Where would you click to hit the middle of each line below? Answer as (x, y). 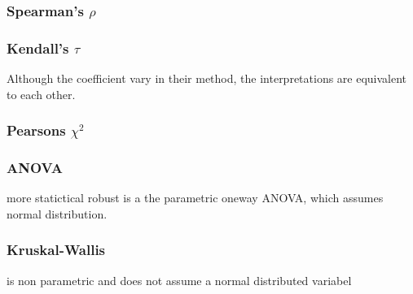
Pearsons (36, 130)
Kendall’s (38, 48)
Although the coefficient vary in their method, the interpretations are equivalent (207, 78)
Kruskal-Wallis (56, 250)
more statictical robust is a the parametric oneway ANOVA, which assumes (195, 198)
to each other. (41, 94)
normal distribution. (57, 213)
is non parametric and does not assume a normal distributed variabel (179, 280)
